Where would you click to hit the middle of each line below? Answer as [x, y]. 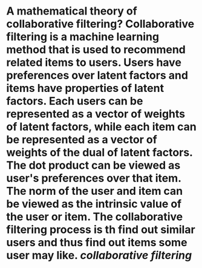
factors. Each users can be [75, 101]
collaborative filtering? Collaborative [100, 24]
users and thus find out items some [97, 243]
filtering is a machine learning [83, 37]
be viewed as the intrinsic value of [94, 204]
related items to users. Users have [94, 63]
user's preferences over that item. [94, 178]
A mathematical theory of [72, 11]
